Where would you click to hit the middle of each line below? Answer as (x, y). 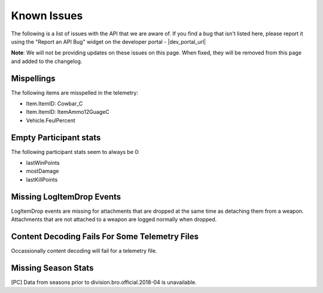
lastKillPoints (42, 179)
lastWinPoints (43, 163)
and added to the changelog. (47, 61)
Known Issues (47, 16)
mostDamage (42, 171)
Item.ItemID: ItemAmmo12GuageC (68, 112)
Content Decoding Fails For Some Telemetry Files (105, 236)
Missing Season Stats (52, 268)
